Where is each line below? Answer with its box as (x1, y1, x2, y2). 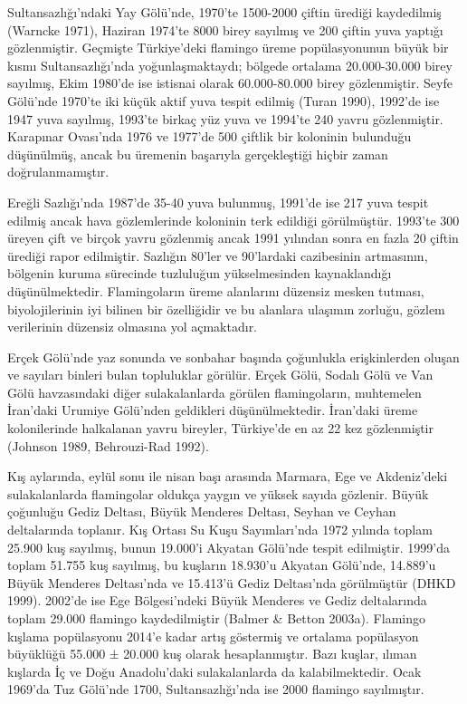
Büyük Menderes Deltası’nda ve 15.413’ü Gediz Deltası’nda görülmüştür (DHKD (7, 573, 456, 592)
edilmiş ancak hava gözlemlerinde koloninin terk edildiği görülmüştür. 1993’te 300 (7, 210, 460, 229)
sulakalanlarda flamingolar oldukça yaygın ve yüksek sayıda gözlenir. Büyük (7, 484, 429, 503)
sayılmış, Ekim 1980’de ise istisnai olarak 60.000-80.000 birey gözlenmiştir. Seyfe (7, 73, 453, 92)
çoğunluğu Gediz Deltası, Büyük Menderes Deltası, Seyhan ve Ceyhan (7, 502, 396, 521)
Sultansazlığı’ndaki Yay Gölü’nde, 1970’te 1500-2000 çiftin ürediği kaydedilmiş (7, 3, 442, 21)
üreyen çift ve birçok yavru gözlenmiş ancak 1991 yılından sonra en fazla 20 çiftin (7, 228, 459, 247)
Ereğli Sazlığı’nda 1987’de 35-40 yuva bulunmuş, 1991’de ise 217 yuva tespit (7, 192, 429, 211)
